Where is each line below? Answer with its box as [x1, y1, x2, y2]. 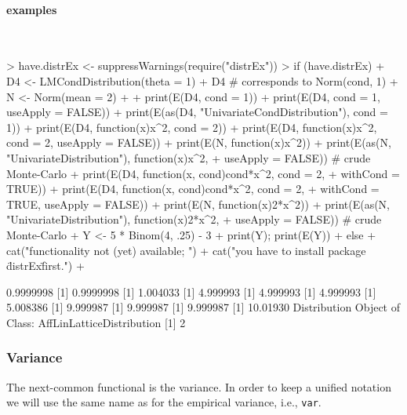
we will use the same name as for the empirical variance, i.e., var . [6, 394, 322, 410]
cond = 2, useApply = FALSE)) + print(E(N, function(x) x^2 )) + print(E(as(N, [6, 134, 391, 151]
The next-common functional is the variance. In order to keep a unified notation [6, 378, 391, 395]
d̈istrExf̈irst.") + [6, 257, 85, 274]
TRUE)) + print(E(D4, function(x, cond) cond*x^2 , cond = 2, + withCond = [6, 180, 380, 197]
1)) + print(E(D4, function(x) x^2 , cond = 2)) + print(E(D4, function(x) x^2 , [6, 118, 377, 135]
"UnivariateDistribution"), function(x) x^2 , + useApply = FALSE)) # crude [6, 149, 371, 166]
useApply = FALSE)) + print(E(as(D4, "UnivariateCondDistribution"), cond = [6, 104, 388, 120]
